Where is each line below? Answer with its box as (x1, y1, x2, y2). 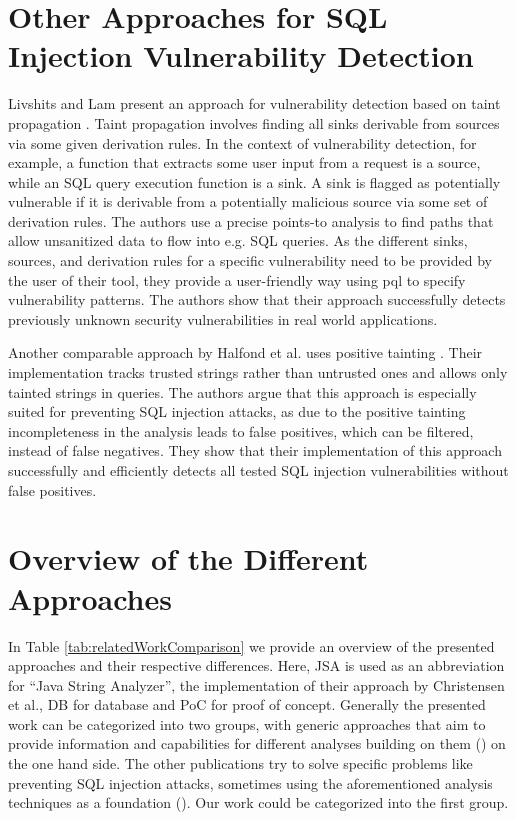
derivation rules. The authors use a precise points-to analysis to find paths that (8, 210, 494, 231)
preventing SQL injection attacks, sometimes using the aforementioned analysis (8, 772, 493, 793)
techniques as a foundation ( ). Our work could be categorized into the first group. (8, 792, 509, 813)
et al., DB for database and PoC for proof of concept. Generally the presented (8, 694, 486, 715)
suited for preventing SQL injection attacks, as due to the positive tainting (8, 401, 466, 422)
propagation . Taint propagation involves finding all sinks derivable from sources (8, 112, 500, 133)
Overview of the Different (8, 538, 369, 579)
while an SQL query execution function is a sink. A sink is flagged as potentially (8, 171, 501, 192)
